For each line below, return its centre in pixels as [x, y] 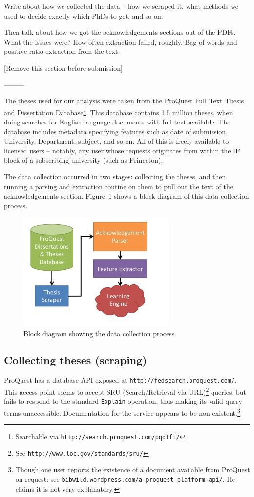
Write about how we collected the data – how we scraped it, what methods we [121, 6]
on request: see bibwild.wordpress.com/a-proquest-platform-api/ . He [125, 479]
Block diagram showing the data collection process [99, 333]
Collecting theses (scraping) [75, 360]
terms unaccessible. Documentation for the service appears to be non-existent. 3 [122, 412]
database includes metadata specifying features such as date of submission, [116, 131]
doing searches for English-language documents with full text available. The [117, 122]
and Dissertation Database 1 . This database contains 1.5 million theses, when [118, 111]
